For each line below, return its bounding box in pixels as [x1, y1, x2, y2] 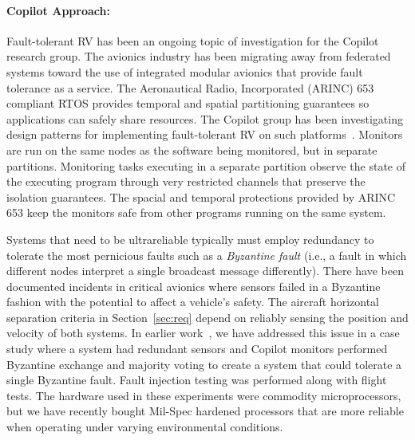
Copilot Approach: [6, 2, 110, 18]
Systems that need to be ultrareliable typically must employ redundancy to [6, 230, 374, 247]
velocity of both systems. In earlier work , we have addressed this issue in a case [6, 324, 400, 341]
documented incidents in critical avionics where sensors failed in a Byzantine [6, 277, 381, 294]
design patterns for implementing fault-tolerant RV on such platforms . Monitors [6, 126, 403, 143]
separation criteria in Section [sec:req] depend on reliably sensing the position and [6, 308, 409, 325]
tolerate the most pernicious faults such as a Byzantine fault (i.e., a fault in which [6, 246, 407, 263]
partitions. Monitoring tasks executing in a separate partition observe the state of [6, 157, 406, 174]
